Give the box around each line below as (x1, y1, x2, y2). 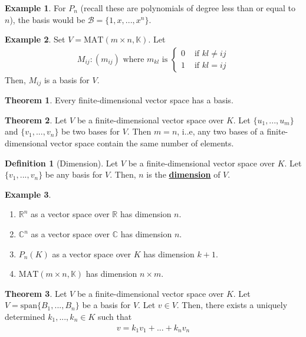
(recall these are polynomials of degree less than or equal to (80, 2, 295, 14)
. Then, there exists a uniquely (176, 299, 288, 311)
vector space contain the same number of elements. (50, 137, 234, 149)
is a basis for (44, 73, 90, 86)
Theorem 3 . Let (5, 287, 67, 299)
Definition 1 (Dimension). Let (5, 156, 119, 169)
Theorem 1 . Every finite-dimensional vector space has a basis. (5, 94, 233, 106)
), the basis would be (9, 13, 85, 25)
